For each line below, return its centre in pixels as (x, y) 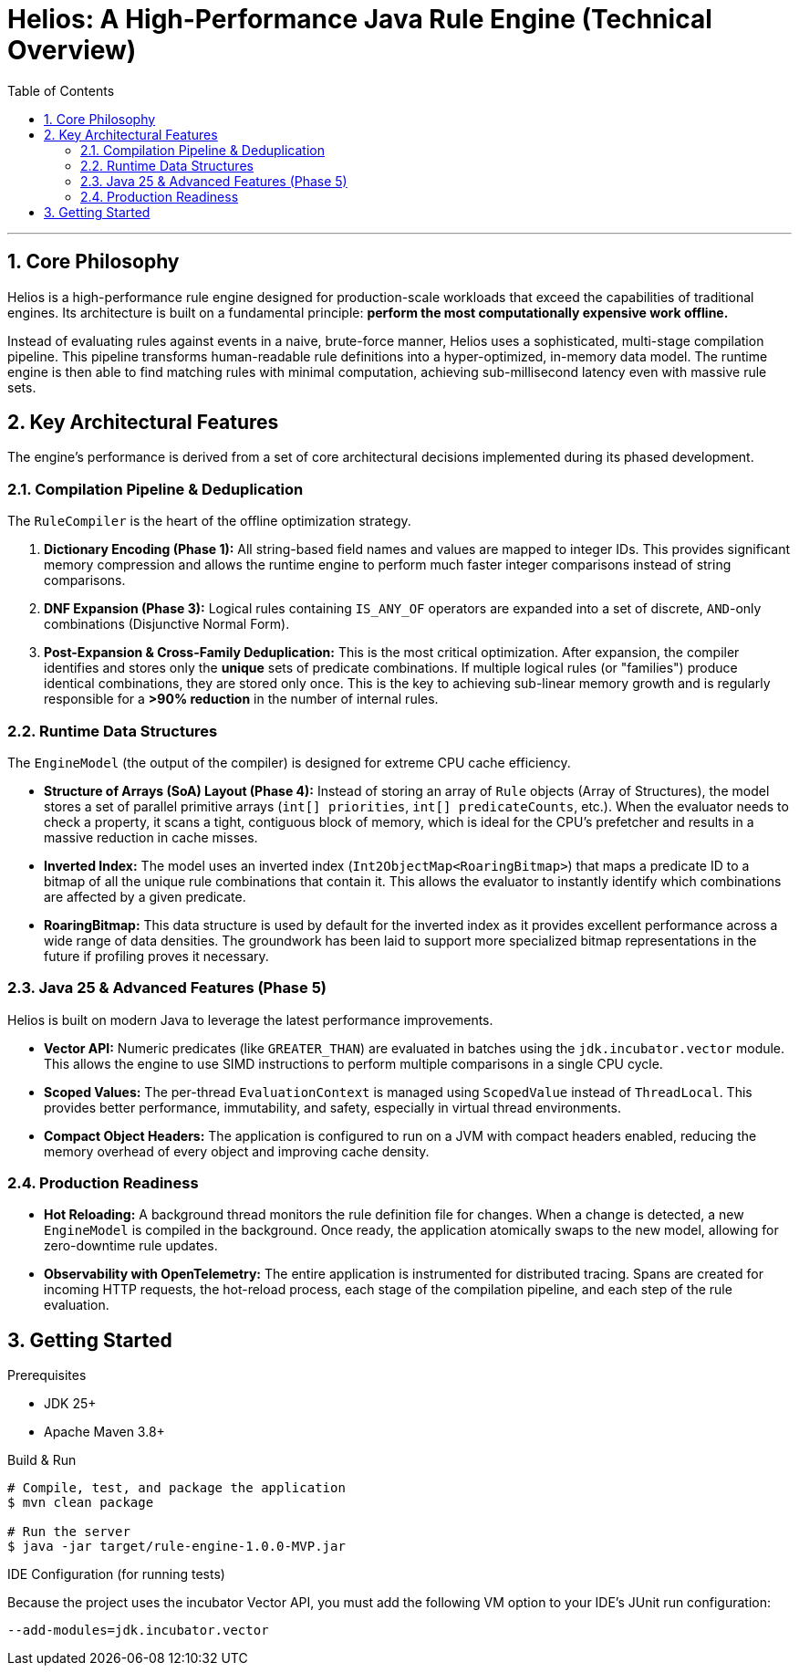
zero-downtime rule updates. (131, 1246)
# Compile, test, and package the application (176, 1488)
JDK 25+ (70, 1404)
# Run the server (69, 1532)
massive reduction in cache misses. (151, 837)
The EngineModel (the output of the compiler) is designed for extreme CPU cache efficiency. (289, 762)
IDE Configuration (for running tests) (116, 1574)
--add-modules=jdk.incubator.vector (138, 1631)
